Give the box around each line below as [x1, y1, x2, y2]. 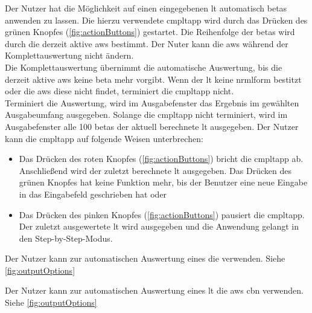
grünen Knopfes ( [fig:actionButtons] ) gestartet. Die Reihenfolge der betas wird [5, 25, 295, 38]
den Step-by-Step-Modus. [19, 231, 113, 244]
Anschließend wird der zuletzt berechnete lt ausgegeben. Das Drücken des [19, 164, 291, 176]
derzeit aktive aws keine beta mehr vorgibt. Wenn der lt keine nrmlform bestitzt [5, 73, 302, 85]
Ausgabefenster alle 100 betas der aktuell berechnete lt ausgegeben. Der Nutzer [5, 120, 299, 132]
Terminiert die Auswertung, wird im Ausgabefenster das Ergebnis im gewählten [5, 96, 299, 109]
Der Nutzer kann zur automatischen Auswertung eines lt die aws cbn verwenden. [5, 284, 304, 297]
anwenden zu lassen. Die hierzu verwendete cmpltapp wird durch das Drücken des [5, 13, 308, 26]
